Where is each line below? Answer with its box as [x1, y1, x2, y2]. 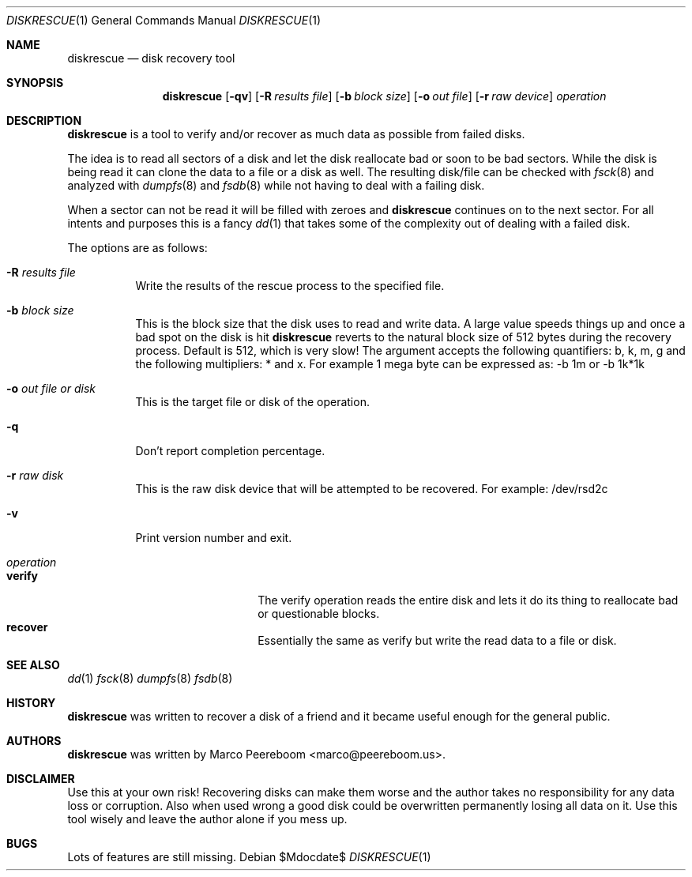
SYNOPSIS [6, 76, 64, 89]
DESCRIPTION [6, 114, 82, 127]
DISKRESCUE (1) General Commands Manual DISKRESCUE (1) [6, 13, 322, 27]
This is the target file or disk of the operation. [135, 395, 370, 408]
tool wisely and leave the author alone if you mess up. [67, 812, 348, 826]
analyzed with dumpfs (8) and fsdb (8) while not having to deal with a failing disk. [67, 179, 485, 192]
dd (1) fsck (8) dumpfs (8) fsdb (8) [67, 672, 233, 685]
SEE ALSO [6, 658, 60, 672]
